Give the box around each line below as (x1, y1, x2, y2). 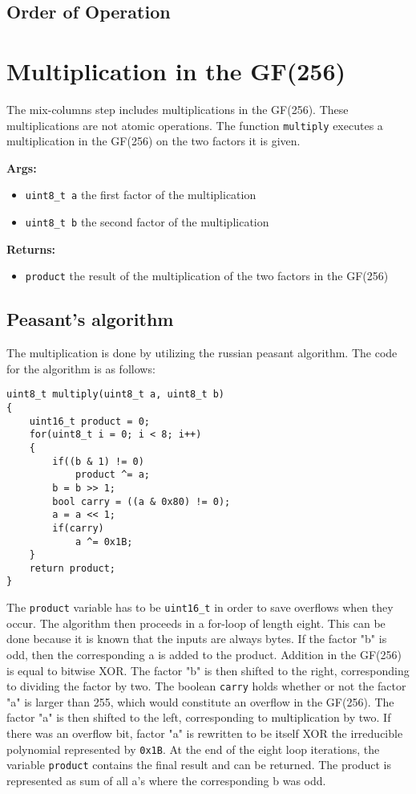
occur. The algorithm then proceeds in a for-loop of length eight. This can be (6, 614, 386, 631)
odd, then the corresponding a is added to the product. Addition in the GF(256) (6, 645, 402, 662)
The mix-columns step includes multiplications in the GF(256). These (6, 100, 349, 117)
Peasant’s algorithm (6, 307, 174, 332)
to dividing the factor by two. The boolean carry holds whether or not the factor (6, 678, 406, 694)
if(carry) (52, 522, 104, 534)
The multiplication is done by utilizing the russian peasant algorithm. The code (6, 344, 398, 361)
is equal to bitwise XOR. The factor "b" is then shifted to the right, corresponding (6, 662, 410, 678)
